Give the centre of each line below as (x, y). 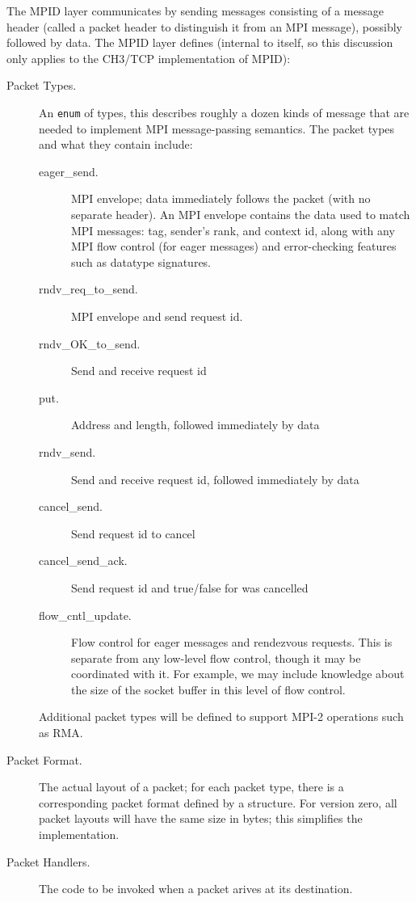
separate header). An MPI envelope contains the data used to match (241, 214)
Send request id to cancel (133, 533)
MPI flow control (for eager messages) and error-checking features (234, 246)
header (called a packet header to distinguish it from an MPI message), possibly (204, 26)
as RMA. (61, 733)
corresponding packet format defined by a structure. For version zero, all (218, 802)
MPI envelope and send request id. (157, 316)
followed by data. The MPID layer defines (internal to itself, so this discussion (200, 42)
